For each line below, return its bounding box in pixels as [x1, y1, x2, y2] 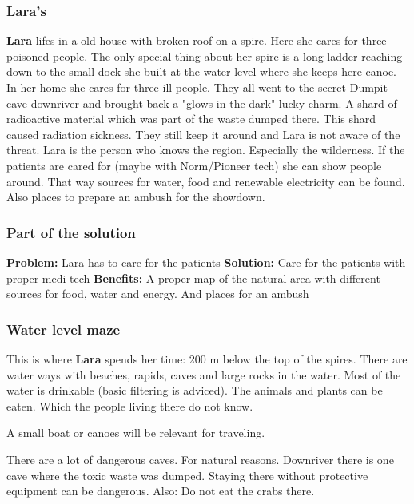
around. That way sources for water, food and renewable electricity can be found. [6, 173, 405, 189]
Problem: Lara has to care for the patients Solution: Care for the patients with [6, 253, 406, 270]
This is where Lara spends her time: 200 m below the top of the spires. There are [6, 350, 408, 367]
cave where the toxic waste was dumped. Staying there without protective [6, 466, 368, 483]
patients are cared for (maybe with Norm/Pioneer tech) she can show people [6, 157, 382, 173]
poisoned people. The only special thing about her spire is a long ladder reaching [6, 47, 403, 64]
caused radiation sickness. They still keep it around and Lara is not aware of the [6, 125, 400, 142]
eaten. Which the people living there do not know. [6, 397, 253, 414]
